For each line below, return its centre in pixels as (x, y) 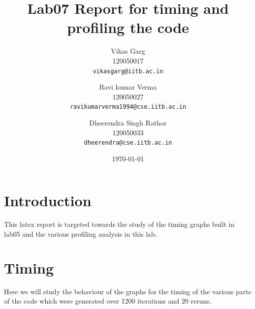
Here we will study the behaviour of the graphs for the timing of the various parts (128, 291)
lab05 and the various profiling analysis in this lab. (80, 233)
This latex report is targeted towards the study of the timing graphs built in (119, 224)
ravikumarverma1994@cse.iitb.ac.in (128, 107)
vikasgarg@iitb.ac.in (128, 71)
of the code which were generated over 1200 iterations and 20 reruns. (108, 301)
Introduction (48, 201)
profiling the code (128, 27)
